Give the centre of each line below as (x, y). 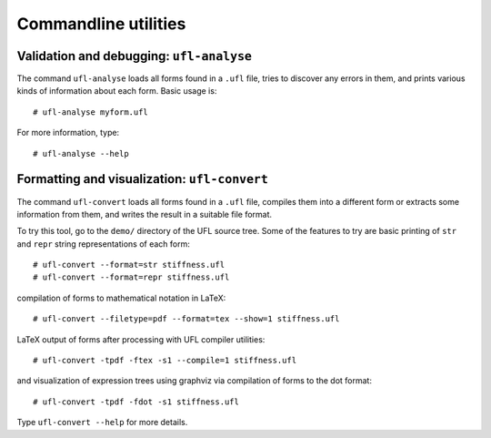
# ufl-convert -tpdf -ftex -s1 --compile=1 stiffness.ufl (165, 361)
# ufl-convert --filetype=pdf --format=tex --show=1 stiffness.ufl (186, 319)
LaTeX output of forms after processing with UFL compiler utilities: (141, 339)
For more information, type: (68, 133)
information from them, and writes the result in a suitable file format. (145, 214)
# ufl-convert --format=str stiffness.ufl (129, 265)
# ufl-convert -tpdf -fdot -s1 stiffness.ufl (136, 402)
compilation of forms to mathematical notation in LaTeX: (121, 298)
